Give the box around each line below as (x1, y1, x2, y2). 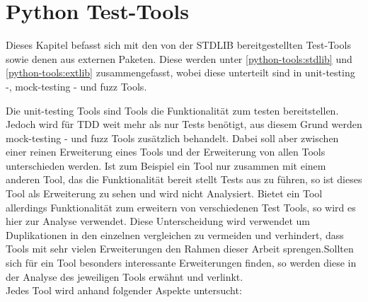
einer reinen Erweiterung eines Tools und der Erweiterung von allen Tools (6, 144, 326, 159)
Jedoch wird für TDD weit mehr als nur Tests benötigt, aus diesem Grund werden (6, 117, 362, 132)
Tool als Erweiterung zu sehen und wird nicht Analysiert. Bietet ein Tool (6, 186, 323, 201)
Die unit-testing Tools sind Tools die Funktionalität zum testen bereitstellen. (6, 103, 339, 117)
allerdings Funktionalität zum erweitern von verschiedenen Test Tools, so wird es (6, 199, 356, 214)
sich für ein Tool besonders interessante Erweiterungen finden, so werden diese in (6, 255, 357, 270)
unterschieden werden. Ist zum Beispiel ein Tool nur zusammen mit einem (6, 158, 326, 173)
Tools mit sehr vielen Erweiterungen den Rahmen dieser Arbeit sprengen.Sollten (6, 241, 354, 256)
